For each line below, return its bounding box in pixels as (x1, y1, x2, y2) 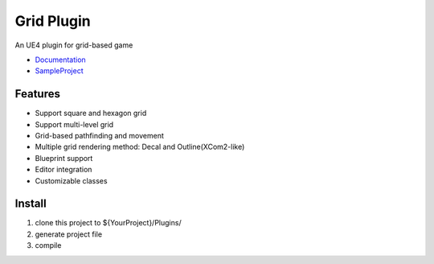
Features (14, 87, 60, 101)
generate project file (35, 229, 103, 239)
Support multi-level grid (35, 119, 114, 129)
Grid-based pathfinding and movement (35, 131, 164, 141)
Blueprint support (35, 153, 93, 163)
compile (35, 241, 62, 250)
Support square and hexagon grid (35, 109, 147, 118)
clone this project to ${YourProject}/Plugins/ (35, 218, 182, 228)
